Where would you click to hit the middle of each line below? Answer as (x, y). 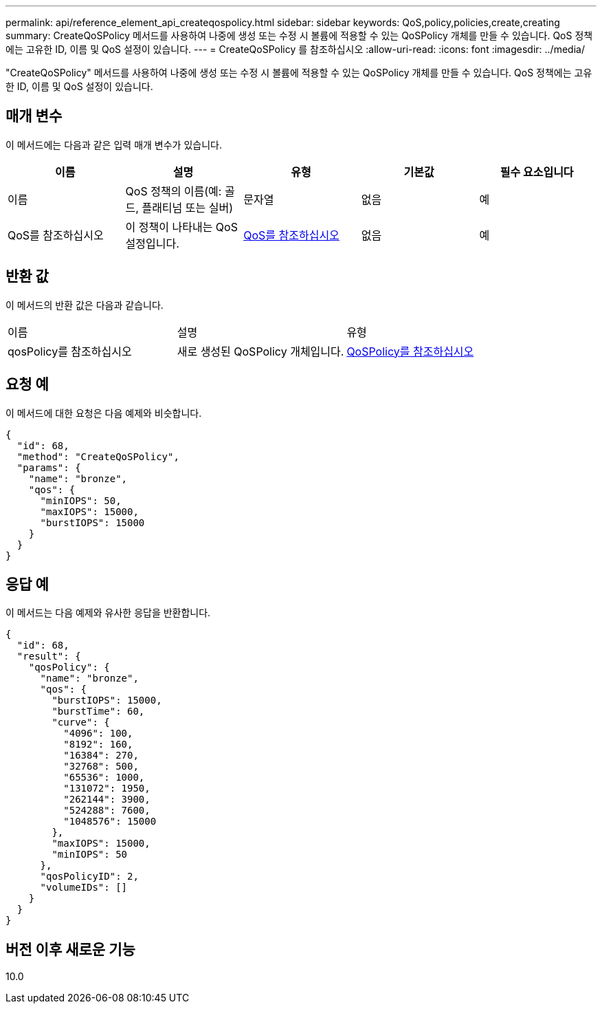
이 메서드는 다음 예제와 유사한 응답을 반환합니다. (108, 613)
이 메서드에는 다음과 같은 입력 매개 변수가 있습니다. (114, 144)
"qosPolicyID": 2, (89, 877)
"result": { (49, 657)
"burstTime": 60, (98, 712)
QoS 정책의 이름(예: (174, 191)
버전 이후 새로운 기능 (70, 949)
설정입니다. (152, 243)
